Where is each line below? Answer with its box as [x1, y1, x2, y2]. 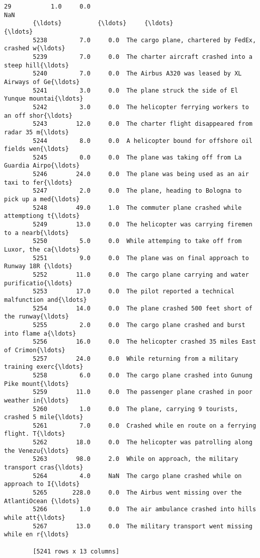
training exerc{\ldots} [4, 363, 83, 371]
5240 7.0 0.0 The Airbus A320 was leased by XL [33, 70, 242, 77]
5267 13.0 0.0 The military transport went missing [33, 522, 252, 530]
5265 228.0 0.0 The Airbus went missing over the [33, 489, 242, 497]
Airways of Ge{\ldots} [4, 78, 80, 86]
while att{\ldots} [4, 514, 65, 522]
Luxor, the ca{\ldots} [4, 246, 80, 254]
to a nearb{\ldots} [4, 229, 69, 236]
